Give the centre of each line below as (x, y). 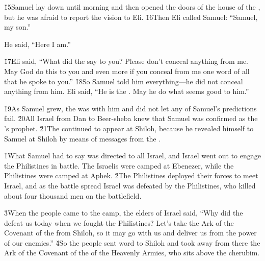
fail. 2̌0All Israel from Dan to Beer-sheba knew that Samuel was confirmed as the (131, 118)
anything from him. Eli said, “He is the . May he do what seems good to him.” (127, 91)
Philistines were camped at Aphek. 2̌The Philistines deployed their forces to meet (131, 175)
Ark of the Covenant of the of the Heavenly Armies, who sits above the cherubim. (132, 253)
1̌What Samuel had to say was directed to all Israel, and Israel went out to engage (132, 156)
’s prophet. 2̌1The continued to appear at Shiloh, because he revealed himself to (129, 128)
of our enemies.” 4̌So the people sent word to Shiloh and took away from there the (132, 242)
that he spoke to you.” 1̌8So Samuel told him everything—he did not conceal (124, 81)
